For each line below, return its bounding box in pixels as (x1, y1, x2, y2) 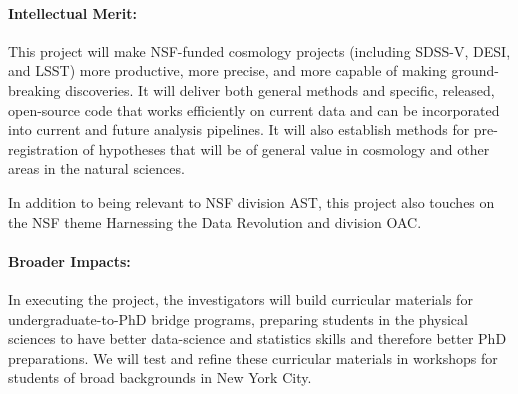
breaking (8, 79, 61, 100)
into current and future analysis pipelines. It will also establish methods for (8, 119, 470, 140)
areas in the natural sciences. (8, 158, 185, 179)
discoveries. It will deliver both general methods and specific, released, (65, 79, 495, 100)
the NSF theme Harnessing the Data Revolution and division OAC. (8, 211, 422, 232)
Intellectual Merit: (8, 2, 138, 23)
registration (8, 138, 79, 159)
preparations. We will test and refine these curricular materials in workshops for (8, 347, 498, 368)
